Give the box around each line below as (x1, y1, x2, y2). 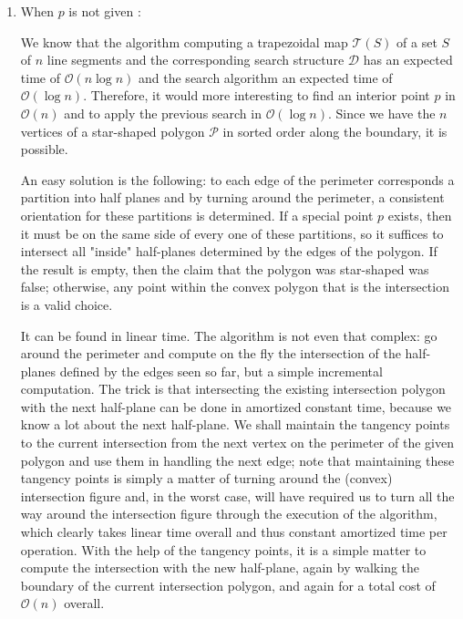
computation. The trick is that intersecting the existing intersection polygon (20, 379, 446, 398)
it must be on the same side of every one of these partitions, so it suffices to (20, 223, 444, 242)
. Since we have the (327, 103, 436, 122)
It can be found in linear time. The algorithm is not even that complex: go (20, 325, 437, 345)
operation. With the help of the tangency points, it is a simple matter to (20, 540, 427, 559)
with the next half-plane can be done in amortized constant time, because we (20, 397, 452, 416)
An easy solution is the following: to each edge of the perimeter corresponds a (20, 170, 455, 189)
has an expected (363, 50, 453, 69)
